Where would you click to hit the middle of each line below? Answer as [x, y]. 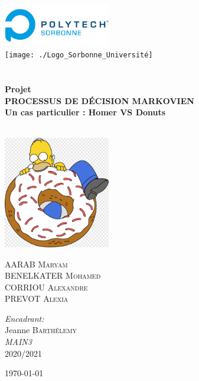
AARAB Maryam [36, 264]
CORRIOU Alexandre [46, 287]
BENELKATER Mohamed [53, 275]
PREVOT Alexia [37, 298]
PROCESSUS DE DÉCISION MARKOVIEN [99, 100]
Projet [18, 89]
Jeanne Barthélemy [41, 330]
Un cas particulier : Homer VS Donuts [85, 112]
